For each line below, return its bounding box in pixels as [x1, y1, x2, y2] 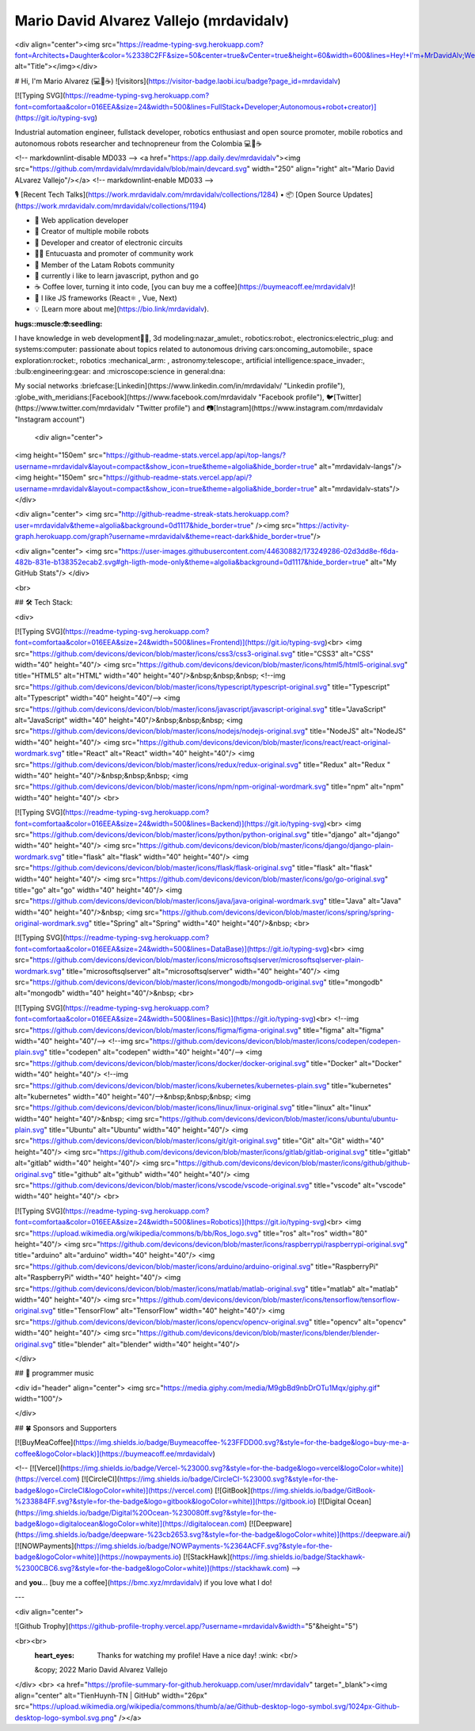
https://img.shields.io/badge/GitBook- [252, 1485, 376, 1495]
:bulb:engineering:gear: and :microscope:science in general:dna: [14, 367, 226, 376]
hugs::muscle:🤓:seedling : [14, 319, 103, 328]
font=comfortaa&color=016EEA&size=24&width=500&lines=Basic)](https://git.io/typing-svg [14, 1015, 314, 1024]
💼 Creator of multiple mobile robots [34, 227, 150, 236]
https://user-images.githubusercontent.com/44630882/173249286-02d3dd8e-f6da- [121, 546, 399, 556]
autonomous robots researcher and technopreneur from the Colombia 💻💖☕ [14, 139, 263, 148]
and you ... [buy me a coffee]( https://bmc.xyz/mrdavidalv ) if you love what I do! [14, 1577, 272, 1587]
